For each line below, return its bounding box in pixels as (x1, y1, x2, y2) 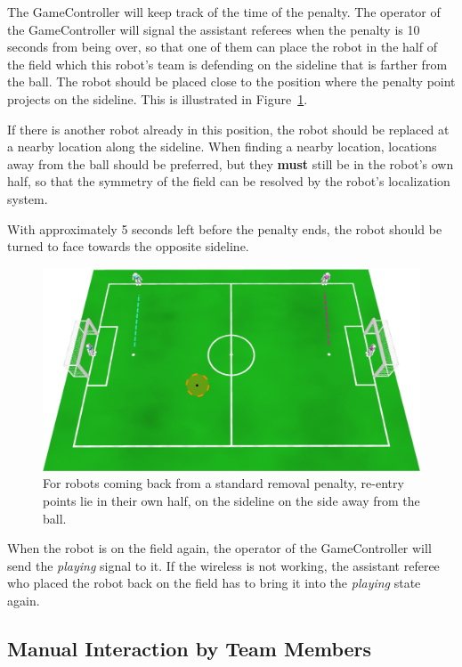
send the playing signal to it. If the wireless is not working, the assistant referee (7, 556, 440, 574)
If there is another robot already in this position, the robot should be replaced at (7, 119, 450, 138)
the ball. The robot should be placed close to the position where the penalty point (7, 72, 456, 91)
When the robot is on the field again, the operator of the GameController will (7, 539, 432, 557)
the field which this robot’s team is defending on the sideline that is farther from (7, 54, 448, 73)
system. (7, 189, 48, 207)
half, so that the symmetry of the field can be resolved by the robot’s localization (7, 172, 450, 191)
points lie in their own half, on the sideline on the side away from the (43, 492, 420, 510)
